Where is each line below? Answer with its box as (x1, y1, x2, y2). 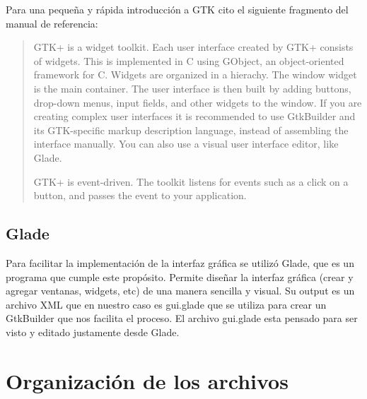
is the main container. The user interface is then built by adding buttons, (33, 81, 351, 95)
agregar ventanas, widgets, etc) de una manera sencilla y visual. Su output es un (6, 283, 355, 298)
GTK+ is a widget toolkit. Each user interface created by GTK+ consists (33, 40, 354, 54)
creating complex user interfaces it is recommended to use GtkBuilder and (33, 109, 356, 124)
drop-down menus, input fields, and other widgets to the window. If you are (33, 95, 362, 109)
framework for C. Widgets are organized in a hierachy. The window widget (33, 67, 357, 82)
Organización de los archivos (6, 366, 289, 395)
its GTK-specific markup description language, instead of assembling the (33, 122, 349, 137)
